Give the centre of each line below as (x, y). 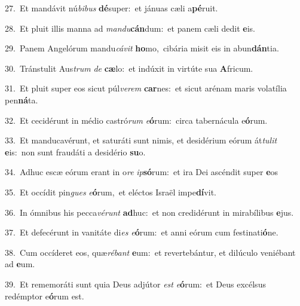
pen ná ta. (22, 100)
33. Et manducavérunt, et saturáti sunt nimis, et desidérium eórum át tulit (141, 140)
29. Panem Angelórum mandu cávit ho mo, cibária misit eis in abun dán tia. (142, 48)
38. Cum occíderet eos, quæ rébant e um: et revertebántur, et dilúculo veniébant (150, 252)
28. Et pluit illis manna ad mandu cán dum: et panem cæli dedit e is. (130, 28)
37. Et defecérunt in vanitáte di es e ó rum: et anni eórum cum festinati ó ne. (142, 232)
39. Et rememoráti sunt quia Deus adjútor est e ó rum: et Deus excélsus (135, 284)
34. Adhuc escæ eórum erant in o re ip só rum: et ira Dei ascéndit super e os (142, 172)
